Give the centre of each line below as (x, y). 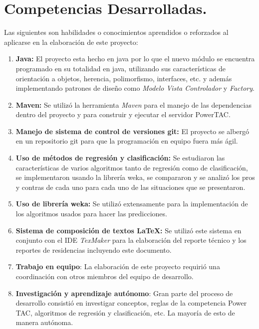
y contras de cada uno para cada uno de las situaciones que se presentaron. (130, 187)
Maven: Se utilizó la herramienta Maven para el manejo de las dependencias (133, 104)
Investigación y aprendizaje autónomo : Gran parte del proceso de (124, 293)
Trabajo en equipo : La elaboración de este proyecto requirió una (118, 266)
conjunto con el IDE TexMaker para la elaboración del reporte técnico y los (131, 240)
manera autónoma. (44, 322)
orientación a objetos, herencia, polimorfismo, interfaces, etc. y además (124, 78)
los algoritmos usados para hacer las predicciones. (91, 214)
